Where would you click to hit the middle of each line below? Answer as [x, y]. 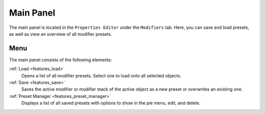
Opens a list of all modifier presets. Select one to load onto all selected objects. [101, 75]
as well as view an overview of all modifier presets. [61, 34]
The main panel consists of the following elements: [61, 60]
